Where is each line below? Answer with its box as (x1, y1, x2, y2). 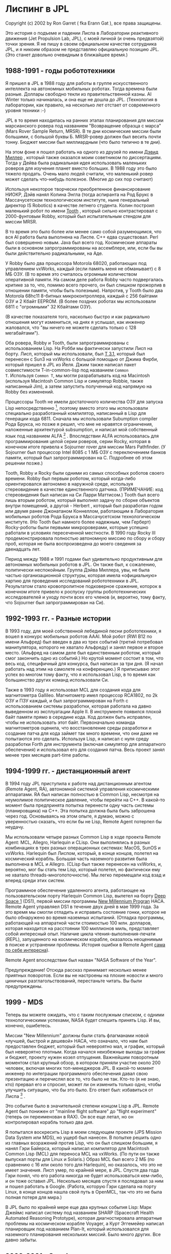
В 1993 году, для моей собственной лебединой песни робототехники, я (5, 628, 162, 634)
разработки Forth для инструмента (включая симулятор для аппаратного (5, 741, 166, 747)
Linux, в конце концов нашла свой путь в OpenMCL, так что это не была (5, 1189, 162, 1195)
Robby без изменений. (5, 388, 55, 394)
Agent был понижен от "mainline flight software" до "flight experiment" (5, 1108, 157, 1114)
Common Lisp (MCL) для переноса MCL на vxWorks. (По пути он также (5, 1151, 160, 1157)
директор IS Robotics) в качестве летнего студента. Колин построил (5, 202, 155, 208)
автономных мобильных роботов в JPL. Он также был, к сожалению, (5, 561, 157, 568)
